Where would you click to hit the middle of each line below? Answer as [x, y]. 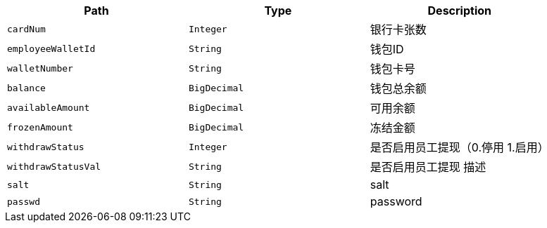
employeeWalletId [51, 48]
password [396, 201]
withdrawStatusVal [54, 166]
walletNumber [40, 68]
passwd [24, 201]
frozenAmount [40, 127]
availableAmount [49, 107]
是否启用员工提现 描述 [428, 167]
